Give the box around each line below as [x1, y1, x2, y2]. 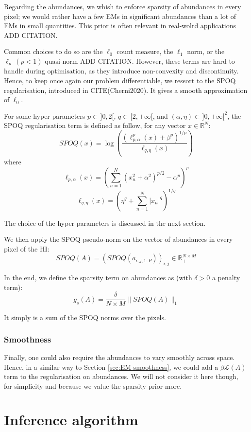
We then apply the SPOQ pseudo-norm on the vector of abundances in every [4, 234, 233, 244]
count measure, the [117, 46, 173, 56]
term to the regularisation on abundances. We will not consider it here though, [4, 371, 238, 381]
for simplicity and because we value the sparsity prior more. [4, 380, 182, 391]
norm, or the [187, 46, 225, 56]
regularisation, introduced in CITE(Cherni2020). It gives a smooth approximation [4, 85, 248, 95]
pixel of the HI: [4, 243, 50, 253]
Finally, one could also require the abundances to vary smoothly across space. [4, 352, 235, 362]
